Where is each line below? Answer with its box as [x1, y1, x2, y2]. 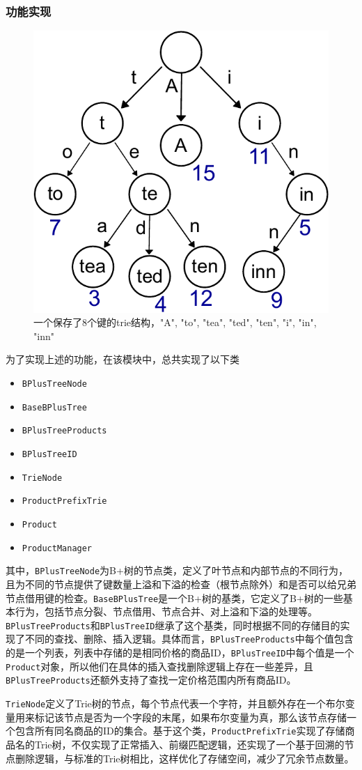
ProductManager [22, 543, 93, 553]
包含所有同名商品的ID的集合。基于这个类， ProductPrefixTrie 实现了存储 [15, 723, 345, 738]
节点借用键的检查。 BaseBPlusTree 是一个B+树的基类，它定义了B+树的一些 [6, 590, 343, 605]
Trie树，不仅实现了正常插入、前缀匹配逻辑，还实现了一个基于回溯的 [34, 737, 345, 751]
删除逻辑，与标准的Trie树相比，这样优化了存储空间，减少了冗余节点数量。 [15, 750, 354, 765]
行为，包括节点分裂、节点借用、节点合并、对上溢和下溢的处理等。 [15, 604, 317, 619]
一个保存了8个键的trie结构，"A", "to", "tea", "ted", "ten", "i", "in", [33, 315, 317, 330]
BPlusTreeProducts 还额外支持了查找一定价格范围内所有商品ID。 [6, 672, 297, 687]
